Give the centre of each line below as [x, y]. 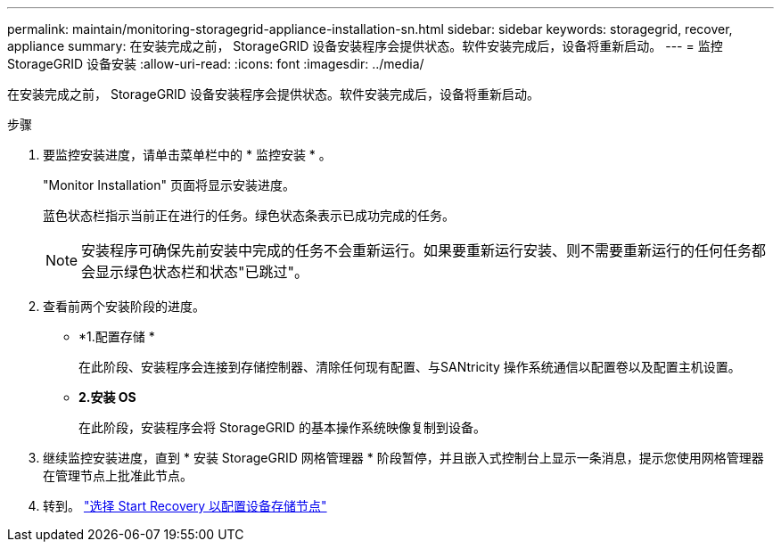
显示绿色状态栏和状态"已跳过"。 [202, 272]
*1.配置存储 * [117, 336]
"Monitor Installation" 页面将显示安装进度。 [169, 185]
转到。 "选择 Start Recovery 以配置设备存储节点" [185, 506]
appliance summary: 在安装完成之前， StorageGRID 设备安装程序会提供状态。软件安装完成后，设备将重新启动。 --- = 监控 [365, 46]
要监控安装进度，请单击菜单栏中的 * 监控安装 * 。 [187, 155]
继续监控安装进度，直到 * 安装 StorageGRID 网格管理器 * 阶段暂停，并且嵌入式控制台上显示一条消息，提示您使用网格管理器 [403, 458]
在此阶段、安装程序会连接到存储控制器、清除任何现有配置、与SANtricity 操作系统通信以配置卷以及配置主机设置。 [410, 367]
